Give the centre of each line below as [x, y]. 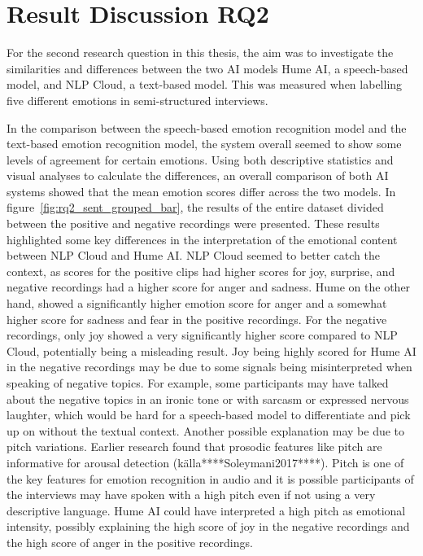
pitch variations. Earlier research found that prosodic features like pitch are [194, 447]
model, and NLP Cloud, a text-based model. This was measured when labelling [205, 84]
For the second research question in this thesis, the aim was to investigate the [200, 53]
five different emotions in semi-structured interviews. [137, 100]
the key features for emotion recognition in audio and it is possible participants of [210, 478]
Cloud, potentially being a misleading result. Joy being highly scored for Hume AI [211, 350]
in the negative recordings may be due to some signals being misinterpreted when [209, 367]
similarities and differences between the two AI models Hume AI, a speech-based [207, 68]
